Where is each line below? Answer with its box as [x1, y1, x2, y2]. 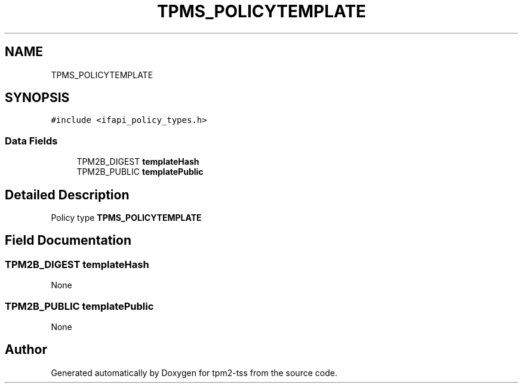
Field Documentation [5, 233, 131, 248]
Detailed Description [5, 187, 130, 202]
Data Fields [5, 134, 58, 147]
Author [5, 342, 47, 358]
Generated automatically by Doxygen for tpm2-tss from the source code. [51, 367, 337, 378]
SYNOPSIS [5, 90, 70, 106]
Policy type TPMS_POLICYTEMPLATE [51, 213, 202, 223]
